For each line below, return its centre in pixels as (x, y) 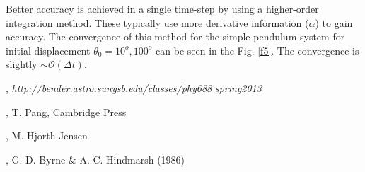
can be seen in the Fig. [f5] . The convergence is (257, 50)
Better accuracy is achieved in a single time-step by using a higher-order (162, 8)
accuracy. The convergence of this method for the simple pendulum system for (175, 36)
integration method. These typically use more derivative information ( (157, 22)
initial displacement (48, 50)
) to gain (334, 22)
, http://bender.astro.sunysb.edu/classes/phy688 (109, 87)
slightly (22, 64)
